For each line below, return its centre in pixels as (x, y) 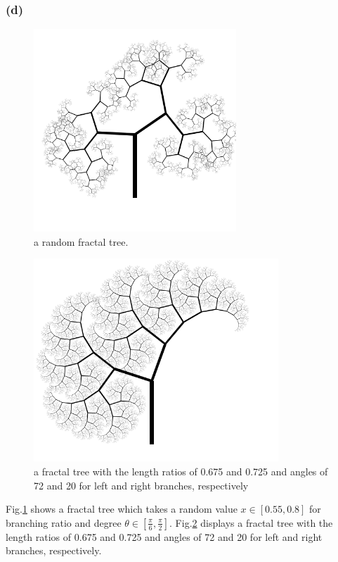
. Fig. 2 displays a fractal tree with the (251, 522)
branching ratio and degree (64, 522)
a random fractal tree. (81, 241)
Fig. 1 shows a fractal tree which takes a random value (122, 509)
